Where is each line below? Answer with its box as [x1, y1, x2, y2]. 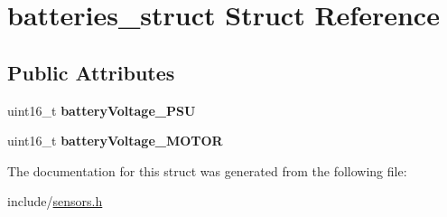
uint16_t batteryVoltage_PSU [7, 100, 196, 119]
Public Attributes [7, 58, 175, 86]
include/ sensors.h [7, 192, 103, 211]
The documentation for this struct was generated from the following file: [7, 161, 407, 180]
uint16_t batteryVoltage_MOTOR [7, 131, 223, 150]
